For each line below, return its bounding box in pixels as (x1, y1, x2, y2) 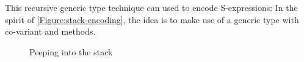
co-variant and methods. (5, 25, 96, 38)
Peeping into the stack (29, 45, 113, 58)
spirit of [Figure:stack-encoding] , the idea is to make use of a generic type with (5, 13, 299, 26)
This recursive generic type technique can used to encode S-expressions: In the (5, 1, 298, 13)
